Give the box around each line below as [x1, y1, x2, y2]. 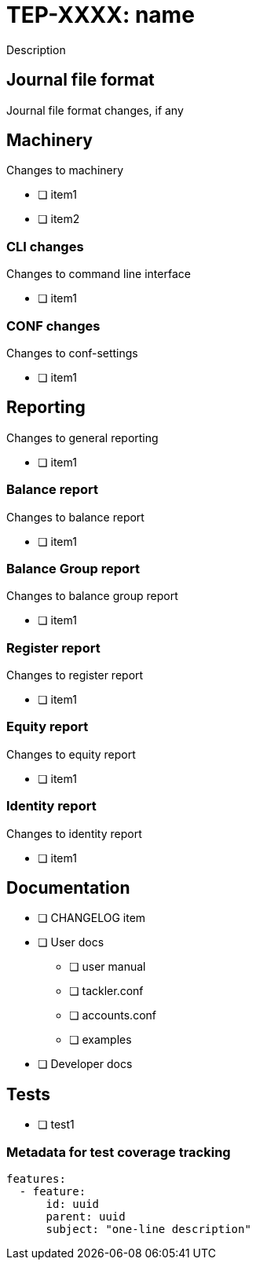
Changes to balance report [6, 510, 144, 524]
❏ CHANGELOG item [38, 911, 146, 925]
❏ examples [69, 1033, 132, 1047]
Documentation [6, 877, 130, 898]
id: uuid [46, 1197, 100, 1210]
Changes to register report [6, 668, 144, 682]
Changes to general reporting [6, 430, 159, 445]
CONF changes [6, 317, 101, 334]
